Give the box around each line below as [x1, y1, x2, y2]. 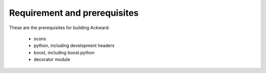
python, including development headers [33, 42, 115, 49]
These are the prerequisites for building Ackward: [9, 25, 110, 31]
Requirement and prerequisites [9, 7, 139, 18]
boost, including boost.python [33, 49, 95, 55]
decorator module [33, 57, 70, 63]
